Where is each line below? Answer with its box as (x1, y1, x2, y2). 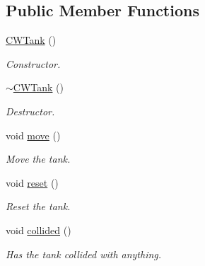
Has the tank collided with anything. (6, 246, 162, 261)
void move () (6, 127, 61, 142)
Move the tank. (6, 151, 71, 166)
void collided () (6, 222, 71, 237)
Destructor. (6, 103, 55, 118)
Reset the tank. (6, 199, 71, 214)
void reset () (6, 175, 59, 190)
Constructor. (6, 56, 61, 71)
